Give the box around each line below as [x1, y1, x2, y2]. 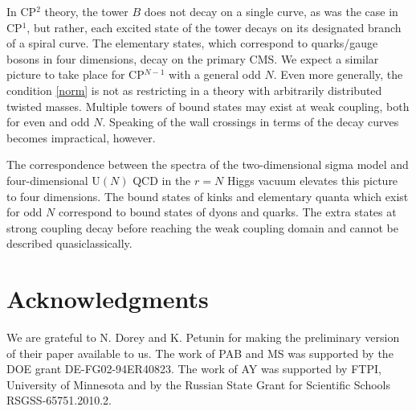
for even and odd [6, 113, 90, 130]
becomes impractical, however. [6, 129, 156, 146]
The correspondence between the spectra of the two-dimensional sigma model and [6, 156, 409, 173]
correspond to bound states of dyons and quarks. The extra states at [58, 203, 397, 220]
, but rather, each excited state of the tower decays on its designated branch [27, 18, 402, 35]
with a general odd [169, 66, 261, 83]
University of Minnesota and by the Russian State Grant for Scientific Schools [6, 376, 390, 393]
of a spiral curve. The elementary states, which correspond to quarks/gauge [6, 35, 378, 51]
